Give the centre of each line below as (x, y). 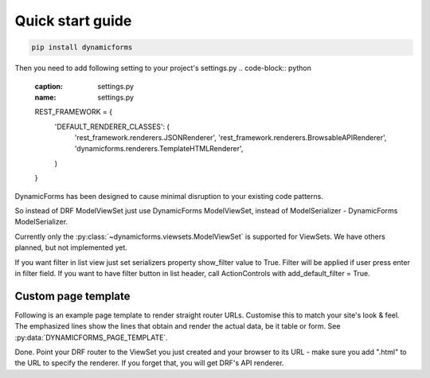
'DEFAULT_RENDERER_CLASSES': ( (112, 127)
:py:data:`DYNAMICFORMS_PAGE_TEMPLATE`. (92, 337)
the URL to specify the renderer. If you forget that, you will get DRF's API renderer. (149, 363)
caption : (49, 86)
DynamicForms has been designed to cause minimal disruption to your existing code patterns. (169, 196)
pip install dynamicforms (82, 47)
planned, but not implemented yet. (71, 247)
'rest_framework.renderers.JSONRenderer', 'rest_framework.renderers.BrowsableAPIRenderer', (231, 138)
